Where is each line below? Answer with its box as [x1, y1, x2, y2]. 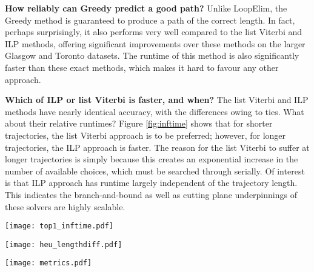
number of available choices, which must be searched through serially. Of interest [5, 164, 305, 177]
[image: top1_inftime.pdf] [5, 222, 113, 231]
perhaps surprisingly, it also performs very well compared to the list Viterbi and [5, 25, 302, 38]
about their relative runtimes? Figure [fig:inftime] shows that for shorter [5, 117, 273, 130]
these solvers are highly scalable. [5, 200, 125, 213]
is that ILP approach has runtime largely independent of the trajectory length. [5, 176, 298, 189]
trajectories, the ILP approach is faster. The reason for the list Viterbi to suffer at [5, 141, 310, 153]
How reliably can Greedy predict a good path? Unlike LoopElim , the [5, 2, 287, 14]
